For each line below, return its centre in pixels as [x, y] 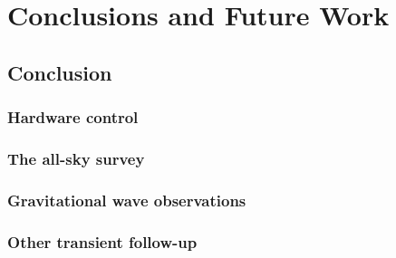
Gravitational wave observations [127, 200]
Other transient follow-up [102, 241]
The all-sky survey [76, 158]
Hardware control [73, 117]
